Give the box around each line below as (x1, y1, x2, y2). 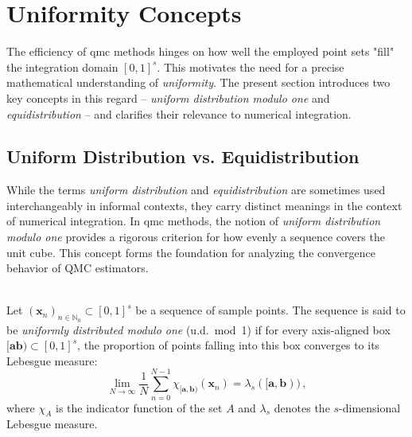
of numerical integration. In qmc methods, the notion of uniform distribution (6, 213, 381, 229)
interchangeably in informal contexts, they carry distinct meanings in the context (6, 197, 402, 213)
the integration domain (6, 58, 119, 75)
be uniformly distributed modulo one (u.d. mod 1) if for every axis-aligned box (6, 321, 391, 338)
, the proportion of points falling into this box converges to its (77, 337, 380, 353)
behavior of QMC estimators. (6, 259, 149, 276)
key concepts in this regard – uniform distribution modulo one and (6, 89, 330, 106)
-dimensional (339, 399, 401, 416)
